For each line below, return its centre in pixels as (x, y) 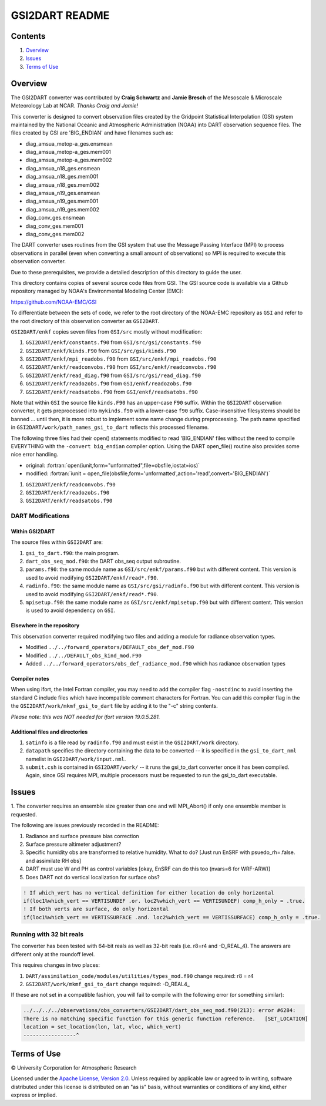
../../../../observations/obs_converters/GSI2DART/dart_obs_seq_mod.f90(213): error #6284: (159, 1011)
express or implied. (34, 1095)
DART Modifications (40, 516)
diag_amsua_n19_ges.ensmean (63, 193)
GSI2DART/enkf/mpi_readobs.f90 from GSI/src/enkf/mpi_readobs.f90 (121, 359)
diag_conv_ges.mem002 (55, 234)
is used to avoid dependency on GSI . (70, 610)
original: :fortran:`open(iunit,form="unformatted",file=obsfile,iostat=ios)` (112, 465)
